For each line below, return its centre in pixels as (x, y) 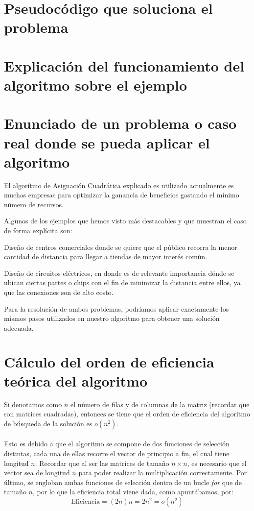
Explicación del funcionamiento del (124, 65)
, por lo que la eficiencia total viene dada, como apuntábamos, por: (133, 492)
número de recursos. (34, 204)
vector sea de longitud (37, 473)
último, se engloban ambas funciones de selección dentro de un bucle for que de (123, 482)
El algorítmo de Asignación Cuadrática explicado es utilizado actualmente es (119, 185)
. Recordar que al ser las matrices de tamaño (102, 463)
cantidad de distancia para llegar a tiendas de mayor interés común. (105, 256)
